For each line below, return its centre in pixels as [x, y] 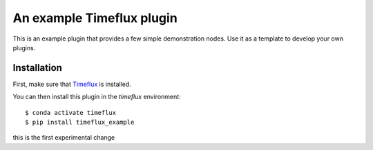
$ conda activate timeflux [71, 112]
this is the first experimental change [64, 138]
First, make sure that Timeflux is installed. [72, 84]
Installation [37, 68]
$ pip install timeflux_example [80, 122]
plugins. [24, 47]
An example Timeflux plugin [95, 18]
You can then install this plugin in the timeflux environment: [97, 97]
